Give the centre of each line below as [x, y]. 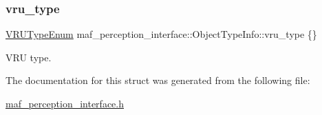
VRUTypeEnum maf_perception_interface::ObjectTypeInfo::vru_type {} [161, 34]
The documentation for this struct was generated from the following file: [158, 80]
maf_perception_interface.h [65, 103]
